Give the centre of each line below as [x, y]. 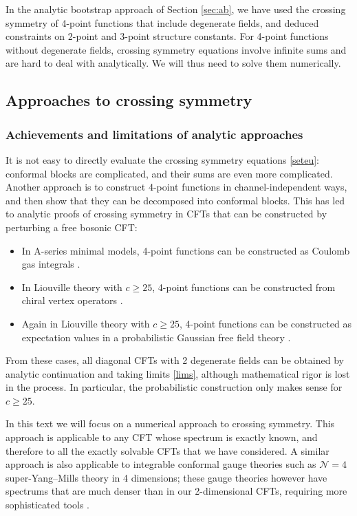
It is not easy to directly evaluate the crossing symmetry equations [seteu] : [163, 159]
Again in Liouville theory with [86, 323]
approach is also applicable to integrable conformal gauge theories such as [161, 464]
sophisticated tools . [47, 505]
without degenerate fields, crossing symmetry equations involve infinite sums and [176, 49]
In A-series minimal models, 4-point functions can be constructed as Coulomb [186, 250]
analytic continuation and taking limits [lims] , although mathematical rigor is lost [178, 373]
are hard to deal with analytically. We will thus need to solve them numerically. [173, 63]
